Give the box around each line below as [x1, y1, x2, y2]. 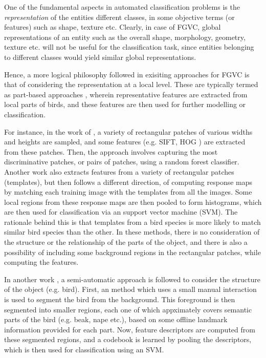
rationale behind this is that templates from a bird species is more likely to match [4, 216, 261, 227]
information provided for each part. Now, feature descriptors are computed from [4, 324, 255, 334]
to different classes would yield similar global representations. [4, 51, 196, 62]
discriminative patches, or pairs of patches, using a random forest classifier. [4, 156, 239, 167]
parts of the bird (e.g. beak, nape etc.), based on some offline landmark [4, 314, 228, 325]
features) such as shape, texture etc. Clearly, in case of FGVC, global [4, 22, 221, 32]
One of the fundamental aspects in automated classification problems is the [4, 2, 240, 12]
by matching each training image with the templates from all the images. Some [4, 186, 252, 197]
